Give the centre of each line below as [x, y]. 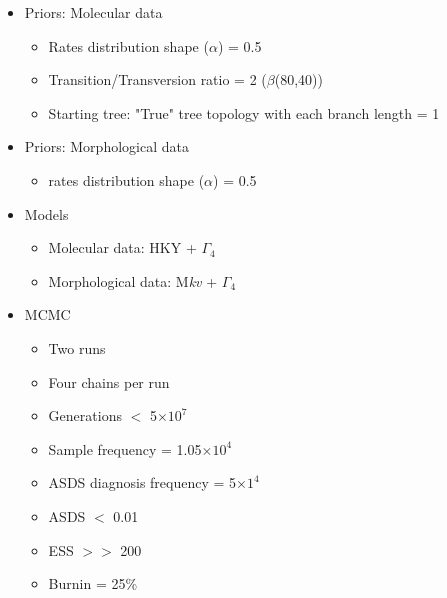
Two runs [77, 347]
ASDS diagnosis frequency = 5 [142, 482]
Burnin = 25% [93, 583]
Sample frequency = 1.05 [125, 448]
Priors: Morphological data [106, 146]
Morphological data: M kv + [133, 280]
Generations [85, 415]
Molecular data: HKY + [122, 247]
